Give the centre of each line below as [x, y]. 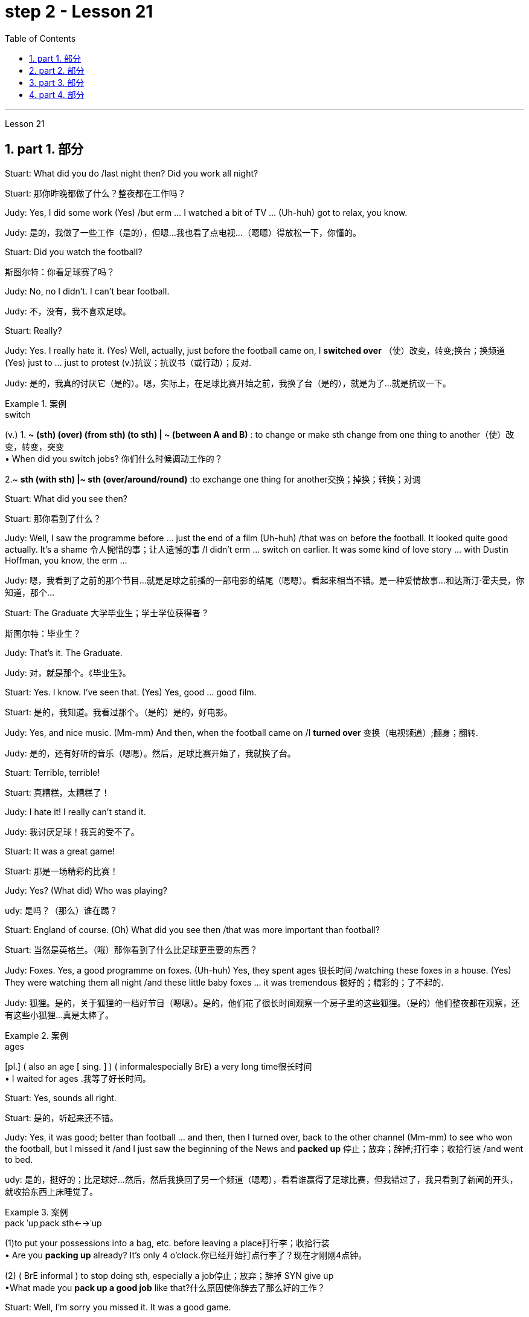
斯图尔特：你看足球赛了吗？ [60, 272]
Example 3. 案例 [37, 1212]
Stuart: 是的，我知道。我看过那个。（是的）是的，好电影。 [119, 712]
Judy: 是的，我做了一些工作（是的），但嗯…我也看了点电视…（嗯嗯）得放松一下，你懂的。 [183, 232]
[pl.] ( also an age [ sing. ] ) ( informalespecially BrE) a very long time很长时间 [159, 1066]
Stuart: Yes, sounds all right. [61, 1097]
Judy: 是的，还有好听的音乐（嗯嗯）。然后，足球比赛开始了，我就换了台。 [150, 753]
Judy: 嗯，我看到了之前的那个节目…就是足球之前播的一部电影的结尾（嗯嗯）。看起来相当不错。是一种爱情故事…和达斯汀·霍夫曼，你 [264, 580]
